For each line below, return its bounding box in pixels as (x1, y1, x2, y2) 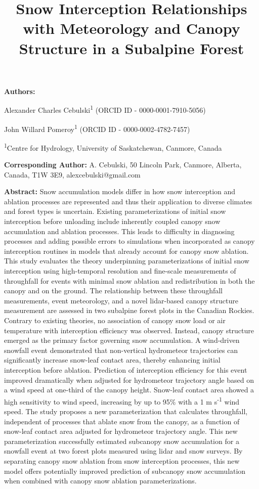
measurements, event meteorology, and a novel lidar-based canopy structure (4, 295, 238, 305)
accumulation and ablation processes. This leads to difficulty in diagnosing (4, 226, 235, 236)
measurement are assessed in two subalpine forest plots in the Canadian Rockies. (4, 305, 254, 316)
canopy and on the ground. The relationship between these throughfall (4, 285, 223, 296)
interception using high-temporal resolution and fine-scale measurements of (4, 265, 236, 276)
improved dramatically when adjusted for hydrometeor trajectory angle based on (4, 374, 254, 385)
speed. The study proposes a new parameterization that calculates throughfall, (4, 406, 248, 416)
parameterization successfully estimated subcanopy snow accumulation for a (4, 435, 239, 446)
